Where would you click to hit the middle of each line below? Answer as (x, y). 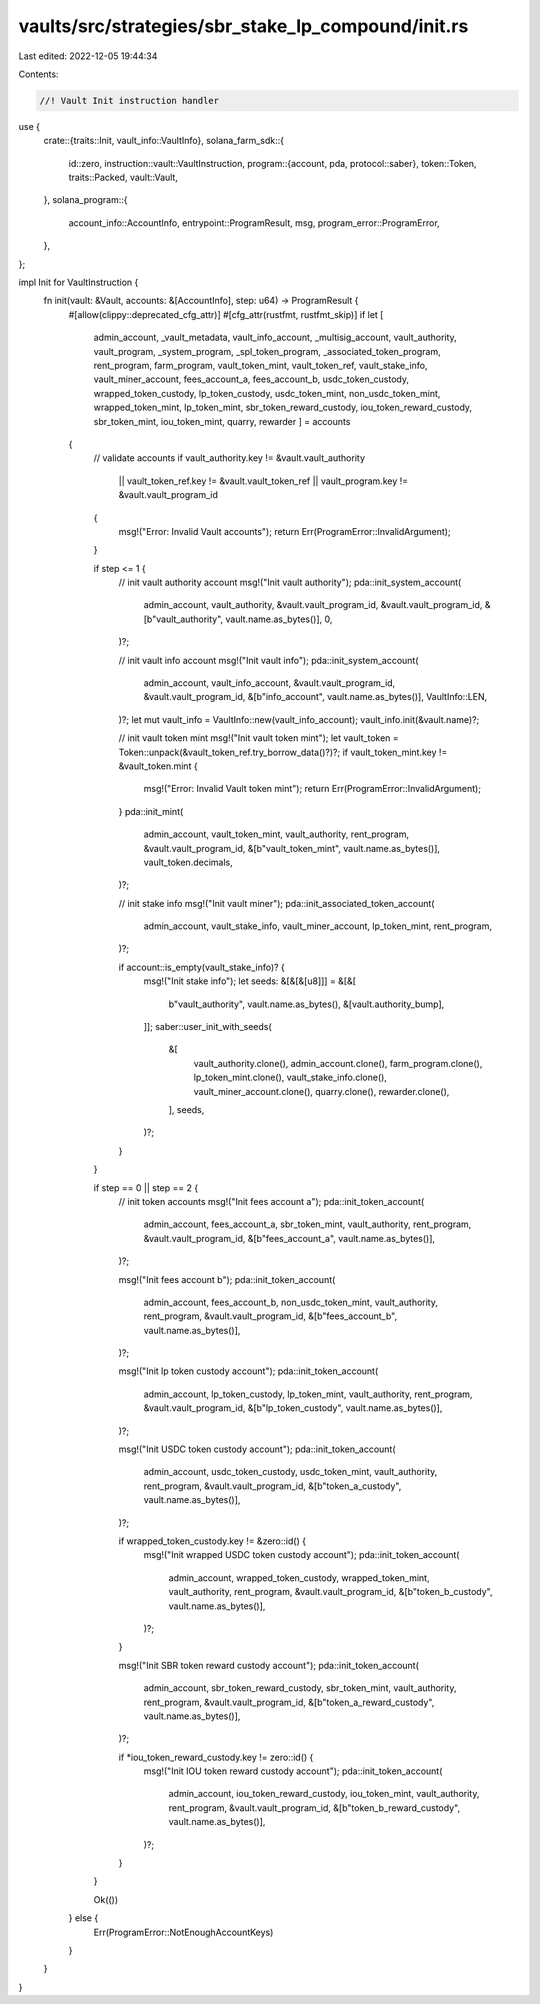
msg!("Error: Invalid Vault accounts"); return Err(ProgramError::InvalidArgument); (284, 531)
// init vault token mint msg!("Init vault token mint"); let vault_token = (258, 738)
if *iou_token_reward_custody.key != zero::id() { (216, 1757)
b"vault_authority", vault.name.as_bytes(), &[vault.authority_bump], (306, 1004)
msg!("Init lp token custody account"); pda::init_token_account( (248, 1371)
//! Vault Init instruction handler (129, 100)
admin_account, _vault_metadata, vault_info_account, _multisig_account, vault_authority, (275, 337)
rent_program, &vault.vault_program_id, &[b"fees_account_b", (270, 1316)
